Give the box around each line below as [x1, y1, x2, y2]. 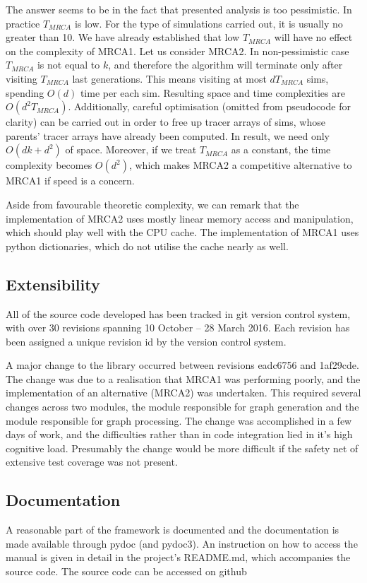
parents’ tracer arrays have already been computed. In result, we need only [6, 128, 330, 143]
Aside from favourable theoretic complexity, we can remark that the [6, 196, 299, 211]
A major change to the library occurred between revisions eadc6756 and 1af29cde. [6, 358, 359, 372]
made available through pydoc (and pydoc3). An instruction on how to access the [6, 536, 358, 550]
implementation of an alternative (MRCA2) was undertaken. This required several [6, 385, 361, 400]
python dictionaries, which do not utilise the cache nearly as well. [6, 238, 289, 253]
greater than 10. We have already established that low [6, 30, 240, 45]
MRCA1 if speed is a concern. [6, 173, 135, 188]
